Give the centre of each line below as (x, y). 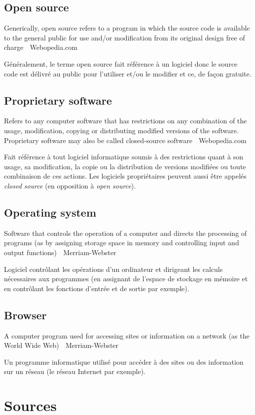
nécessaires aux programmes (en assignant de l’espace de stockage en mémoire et (126, 279)
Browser (25, 315)
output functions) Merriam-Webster (60, 252)
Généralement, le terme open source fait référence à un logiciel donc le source (121, 63)
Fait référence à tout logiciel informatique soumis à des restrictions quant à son (124, 157)
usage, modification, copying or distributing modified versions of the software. (121, 130)
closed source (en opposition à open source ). (70, 185)
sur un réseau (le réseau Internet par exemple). (75, 371)
